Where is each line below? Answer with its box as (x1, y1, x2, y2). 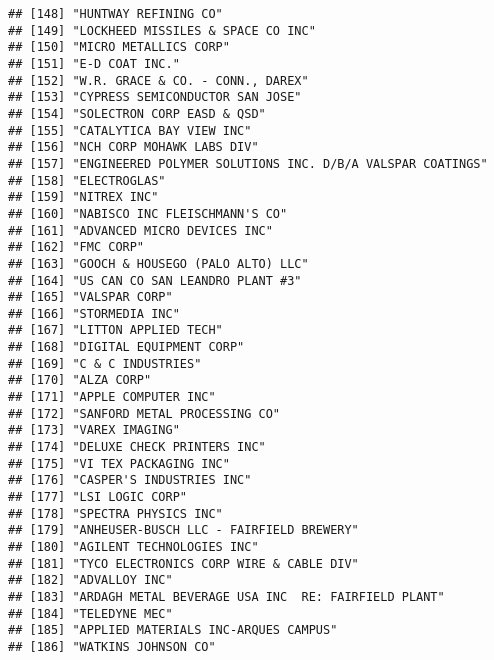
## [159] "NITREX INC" (8, 190, 159, 205)
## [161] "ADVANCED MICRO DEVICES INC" (8, 223, 273, 238)
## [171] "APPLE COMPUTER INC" (8, 390, 216, 405)
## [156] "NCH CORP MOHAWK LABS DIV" (8, 140, 259, 155)
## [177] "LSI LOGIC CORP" (8, 490, 187, 505)
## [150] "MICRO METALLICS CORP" (8, 40, 230, 55)
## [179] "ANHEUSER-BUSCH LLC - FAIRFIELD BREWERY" (8, 523, 359, 538)
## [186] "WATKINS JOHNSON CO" (8, 639, 216, 654)
